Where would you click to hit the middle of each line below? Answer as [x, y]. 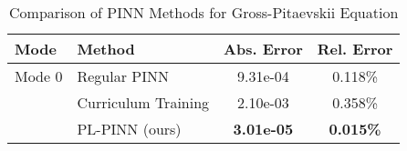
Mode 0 [39, 76]
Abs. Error [263, 49]
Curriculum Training [143, 102]
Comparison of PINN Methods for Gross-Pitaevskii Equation [204, 12]
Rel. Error [355, 49]
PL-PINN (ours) [129, 129]
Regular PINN [123, 76]
